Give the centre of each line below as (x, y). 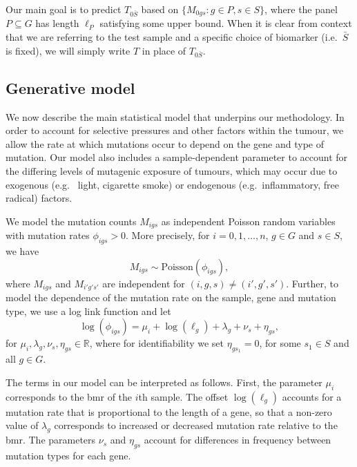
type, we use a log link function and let (88, 311)
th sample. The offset (183, 396)
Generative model (70, 87)
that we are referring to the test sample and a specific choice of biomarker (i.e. (172, 37)
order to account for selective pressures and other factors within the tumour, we (175, 130)
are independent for (144, 283)
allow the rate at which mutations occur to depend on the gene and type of (165, 143)
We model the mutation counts (71, 221)
